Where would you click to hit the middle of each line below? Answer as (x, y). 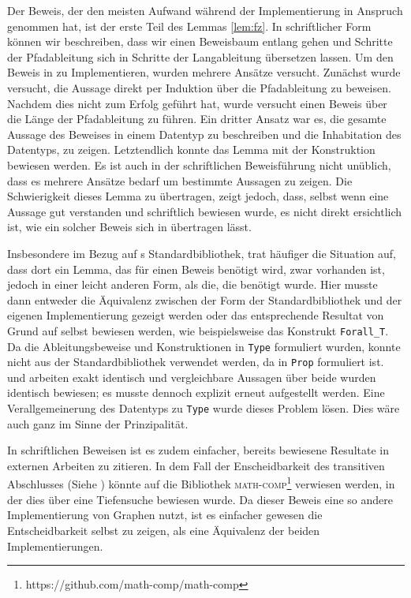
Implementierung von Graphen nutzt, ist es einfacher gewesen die (165, 515)
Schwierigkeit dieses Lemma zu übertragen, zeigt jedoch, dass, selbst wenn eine (198, 196)
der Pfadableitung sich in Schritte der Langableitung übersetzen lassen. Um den (200, 56)
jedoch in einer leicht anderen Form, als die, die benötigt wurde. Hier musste (192, 284)
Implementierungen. (55, 546)
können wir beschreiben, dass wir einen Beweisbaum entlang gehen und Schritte (200, 41)
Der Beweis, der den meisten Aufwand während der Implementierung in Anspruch (205, 10)
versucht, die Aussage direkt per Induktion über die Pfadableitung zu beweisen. (199, 87)
